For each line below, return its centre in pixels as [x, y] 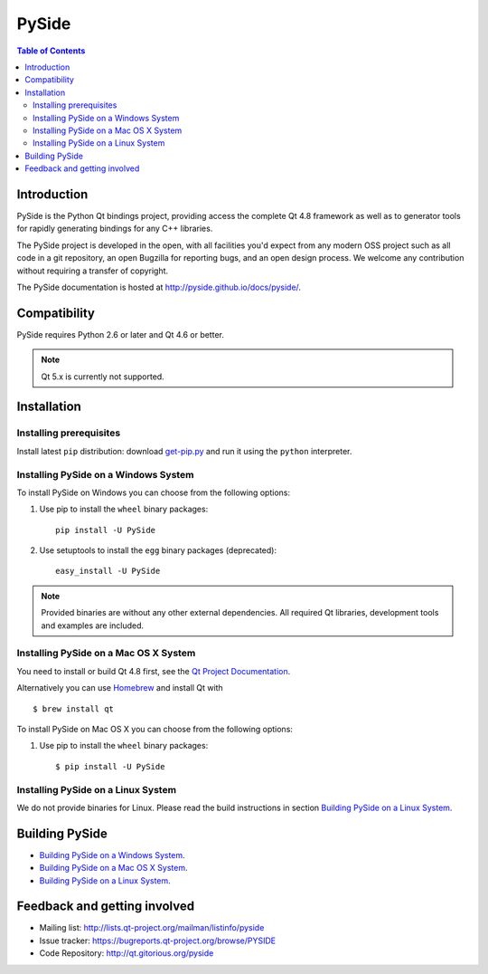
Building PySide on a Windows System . [112, 855]
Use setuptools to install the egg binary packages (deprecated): [158, 550]
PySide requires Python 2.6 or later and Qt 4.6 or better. [121, 334]
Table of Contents [51, 51]
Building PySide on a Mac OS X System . [113, 868]
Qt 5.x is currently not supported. [103, 377]
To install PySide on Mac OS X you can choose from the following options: [155, 729]
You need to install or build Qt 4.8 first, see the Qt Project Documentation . [154, 671]
